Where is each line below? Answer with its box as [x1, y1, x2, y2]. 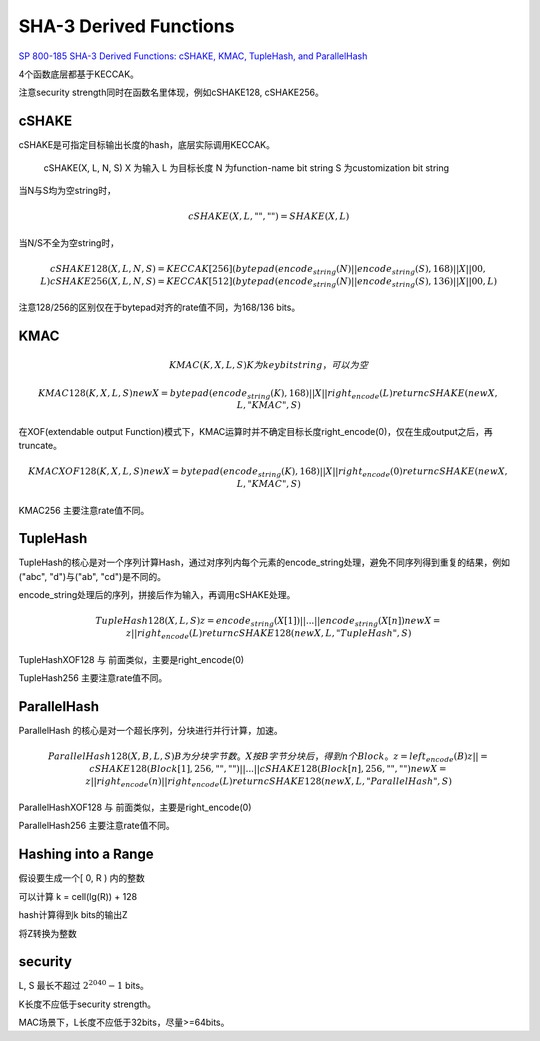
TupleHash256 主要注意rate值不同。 [18, 672, 168, 684]
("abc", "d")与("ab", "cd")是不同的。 [18, 570, 167, 582]
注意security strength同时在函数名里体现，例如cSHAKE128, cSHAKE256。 [18, 86, 324, 99]
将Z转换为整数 [18, 927, 77, 939]
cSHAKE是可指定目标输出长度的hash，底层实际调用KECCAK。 [18, 139, 275, 151]
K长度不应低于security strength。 [18, 998, 157, 1010]
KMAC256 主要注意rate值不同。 [18, 504, 150, 516]
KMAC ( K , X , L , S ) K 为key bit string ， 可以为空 [168, 360, 369, 371]
